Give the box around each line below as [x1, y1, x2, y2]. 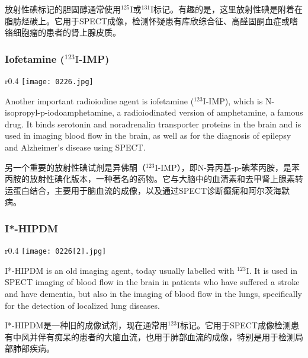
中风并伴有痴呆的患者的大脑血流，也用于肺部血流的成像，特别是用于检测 [12, 330, 295, 343]
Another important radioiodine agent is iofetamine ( [5, 94, 194, 107]
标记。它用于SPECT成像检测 [179, 319, 291, 331]
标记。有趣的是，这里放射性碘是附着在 [153, 3, 303, 15]
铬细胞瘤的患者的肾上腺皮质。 [5, 26, 121, 39]
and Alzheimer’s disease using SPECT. [5, 141, 146, 154]
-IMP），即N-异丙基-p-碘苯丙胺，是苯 [158, 161, 300, 173]
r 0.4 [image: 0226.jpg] [5, 75, 94, 87]
